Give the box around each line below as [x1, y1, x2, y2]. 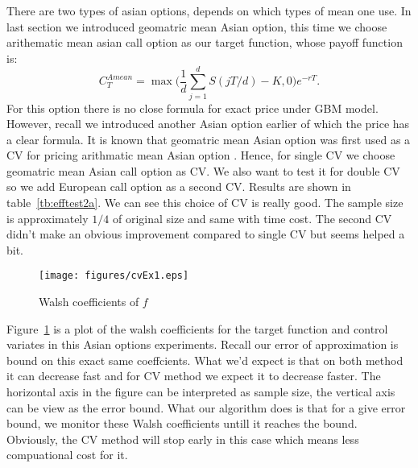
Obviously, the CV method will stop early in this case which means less [6, 430, 359, 447]
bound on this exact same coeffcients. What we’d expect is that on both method [6, 351, 404, 368]
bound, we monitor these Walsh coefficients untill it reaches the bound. [6, 415, 358, 432]
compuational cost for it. [6, 446, 128, 463]
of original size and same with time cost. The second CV [112, 209, 392, 226]
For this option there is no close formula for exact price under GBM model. [6, 99, 379, 116]
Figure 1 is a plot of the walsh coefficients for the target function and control [6, 320, 388, 337]
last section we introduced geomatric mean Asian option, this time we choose [6, 18, 387, 35]
